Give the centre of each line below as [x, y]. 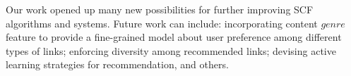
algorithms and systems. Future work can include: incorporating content [162, 23]
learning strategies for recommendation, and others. [117, 64]
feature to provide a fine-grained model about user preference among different [174, 37]
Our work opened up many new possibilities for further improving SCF [160, 9]
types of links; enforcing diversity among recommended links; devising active [171, 50]
